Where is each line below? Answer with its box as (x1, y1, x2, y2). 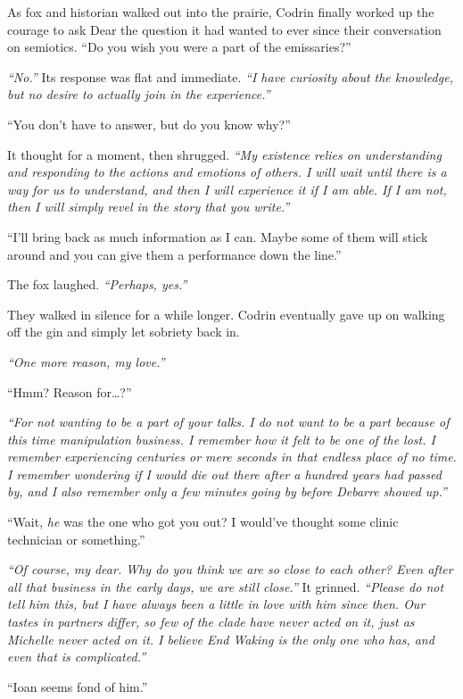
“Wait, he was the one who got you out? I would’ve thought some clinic (7, 512, 399, 531)
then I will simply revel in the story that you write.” (7, 197, 290, 216)
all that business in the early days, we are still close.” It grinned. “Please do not (7, 577, 444, 595)
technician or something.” (7, 529, 145, 548)
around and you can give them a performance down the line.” (7, 245, 342, 263)
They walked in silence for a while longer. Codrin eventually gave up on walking (7, 304, 445, 323)
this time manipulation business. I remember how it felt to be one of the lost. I (7, 429, 435, 448)
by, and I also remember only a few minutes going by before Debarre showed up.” (7, 482, 447, 501)
